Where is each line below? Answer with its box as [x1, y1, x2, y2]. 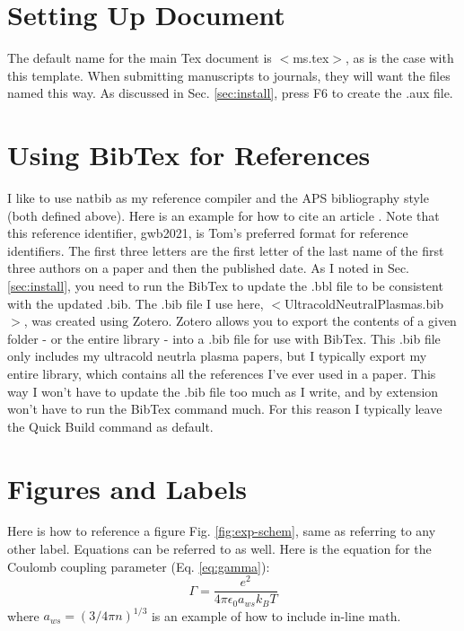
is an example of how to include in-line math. [151, 606, 401, 625]
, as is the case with [345, 48, 454, 67]
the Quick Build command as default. [7, 416, 214, 435]
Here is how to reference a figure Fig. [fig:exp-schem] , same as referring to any [7, 521, 436, 540]
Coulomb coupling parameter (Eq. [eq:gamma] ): [7, 557, 270, 575]
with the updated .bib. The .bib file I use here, [7, 294, 264, 312]
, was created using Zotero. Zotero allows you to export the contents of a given [23, 311, 457, 330]
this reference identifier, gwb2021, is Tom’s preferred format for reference [7, 223, 408, 242]
